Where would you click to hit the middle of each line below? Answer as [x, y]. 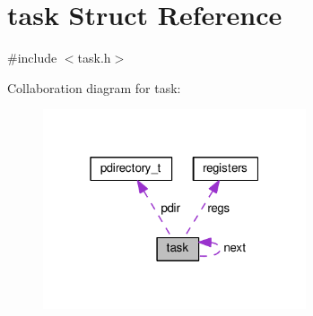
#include [32, 58]
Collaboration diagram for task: [94, 87]
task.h [94, 58]
